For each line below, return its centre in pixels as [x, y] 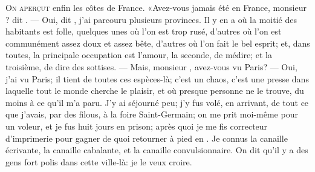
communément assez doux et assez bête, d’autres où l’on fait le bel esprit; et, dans [158, 43]
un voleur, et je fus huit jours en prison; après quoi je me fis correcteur [137, 126]
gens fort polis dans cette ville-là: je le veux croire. [99, 161]
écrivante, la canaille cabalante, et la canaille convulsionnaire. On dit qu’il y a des [157, 150]
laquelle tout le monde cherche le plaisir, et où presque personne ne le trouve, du [155, 91]
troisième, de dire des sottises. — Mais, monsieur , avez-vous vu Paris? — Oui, [151, 66]
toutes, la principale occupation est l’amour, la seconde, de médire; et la [139, 55]
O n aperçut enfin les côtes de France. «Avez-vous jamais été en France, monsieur [156, 7]
